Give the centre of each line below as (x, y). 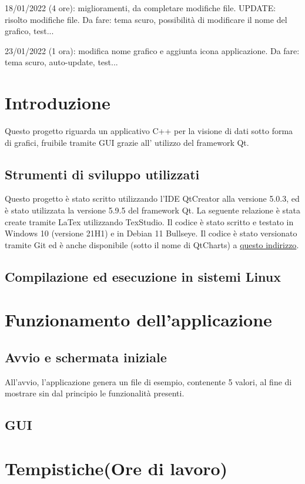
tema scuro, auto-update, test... (61, 62)
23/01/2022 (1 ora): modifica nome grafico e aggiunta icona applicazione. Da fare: (152, 50)
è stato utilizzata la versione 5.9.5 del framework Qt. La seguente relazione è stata (153, 210)
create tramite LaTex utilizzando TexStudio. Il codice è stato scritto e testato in (149, 221)
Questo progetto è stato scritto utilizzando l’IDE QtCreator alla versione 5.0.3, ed (152, 198)
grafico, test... (29, 31)
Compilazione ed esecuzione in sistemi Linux (143, 276)
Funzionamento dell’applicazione (138, 320)
